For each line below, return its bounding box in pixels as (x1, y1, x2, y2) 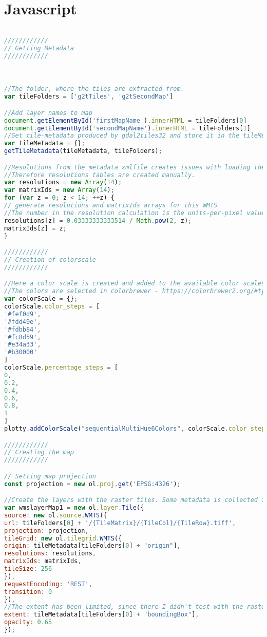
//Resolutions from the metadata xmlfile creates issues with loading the (4, 163, 265, 171)
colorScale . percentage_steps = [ (4, 364, 118, 371)
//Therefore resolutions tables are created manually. (4, 171, 196, 179)
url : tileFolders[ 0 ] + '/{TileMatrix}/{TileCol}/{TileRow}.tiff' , (4, 519, 236, 527)
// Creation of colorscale (4, 256, 96, 263)
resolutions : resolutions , (4, 550, 96, 557)
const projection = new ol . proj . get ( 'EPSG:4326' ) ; (4, 480, 181, 488)
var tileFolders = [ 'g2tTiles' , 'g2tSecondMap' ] (4, 93, 174, 101)
